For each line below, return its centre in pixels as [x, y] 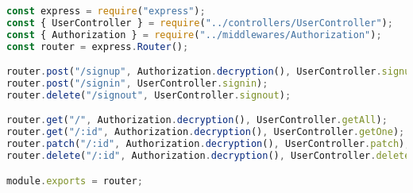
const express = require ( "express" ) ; [106, 11]
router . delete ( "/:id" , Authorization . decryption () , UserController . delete [208, 156]
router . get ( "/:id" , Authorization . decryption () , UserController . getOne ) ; [206, 132]
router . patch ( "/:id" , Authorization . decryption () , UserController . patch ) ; [208, 144]
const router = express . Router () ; [98, 46]
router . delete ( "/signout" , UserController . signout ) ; [149, 95]
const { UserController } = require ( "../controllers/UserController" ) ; [200, 23]
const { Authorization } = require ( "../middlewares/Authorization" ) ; [194, 35]
